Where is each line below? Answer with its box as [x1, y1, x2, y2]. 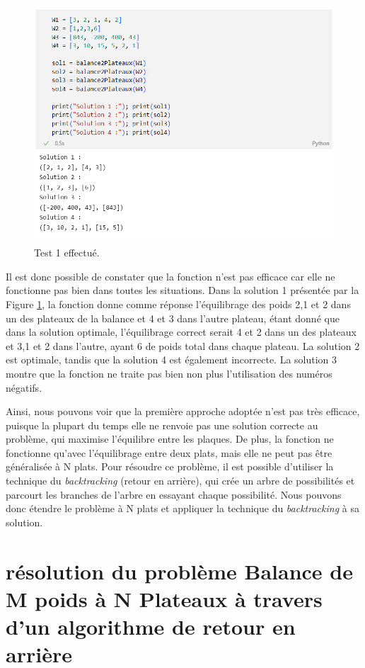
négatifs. [6, 380, 42, 395]
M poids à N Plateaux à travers [6, 584, 323, 613]
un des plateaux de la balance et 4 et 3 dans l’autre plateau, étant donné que [6, 310, 340, 325]
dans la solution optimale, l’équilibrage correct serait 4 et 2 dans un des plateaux [6, 324, 357, 339]
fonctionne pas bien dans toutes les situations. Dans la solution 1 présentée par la [6, 283, 359, 298]
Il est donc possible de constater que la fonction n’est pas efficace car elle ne [6, 268, 335, 283]
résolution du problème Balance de [6, 556, 353, 585]
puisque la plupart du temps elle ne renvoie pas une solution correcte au [6, 417, 318, 432]
